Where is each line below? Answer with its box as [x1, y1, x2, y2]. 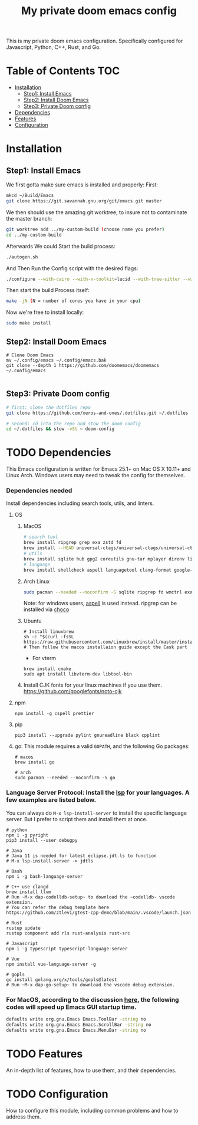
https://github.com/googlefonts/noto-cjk [23, 688, 122, 695]
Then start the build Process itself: [6, 287, 90, 294]
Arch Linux [23, 578, 50, 585]
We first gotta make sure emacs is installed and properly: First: [6, 181, 158, 188]
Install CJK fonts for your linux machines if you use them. [23, 681, 163, 688]
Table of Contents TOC [6, 64, 120, 78]
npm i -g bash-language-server [6, 873, 83, 880]
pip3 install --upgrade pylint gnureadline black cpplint [14, 733, 160, 739]
